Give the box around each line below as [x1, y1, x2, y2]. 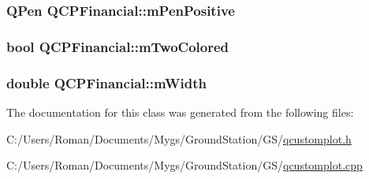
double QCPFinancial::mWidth [6, 73, 207, 92]
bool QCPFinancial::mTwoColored [6, 36, 229, 56]
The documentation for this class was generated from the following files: [6, 103, 354, 120]
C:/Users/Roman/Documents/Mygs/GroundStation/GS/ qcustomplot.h [6, 130, 352, 147]
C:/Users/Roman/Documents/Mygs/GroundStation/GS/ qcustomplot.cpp [6, 157, 363, 173]
